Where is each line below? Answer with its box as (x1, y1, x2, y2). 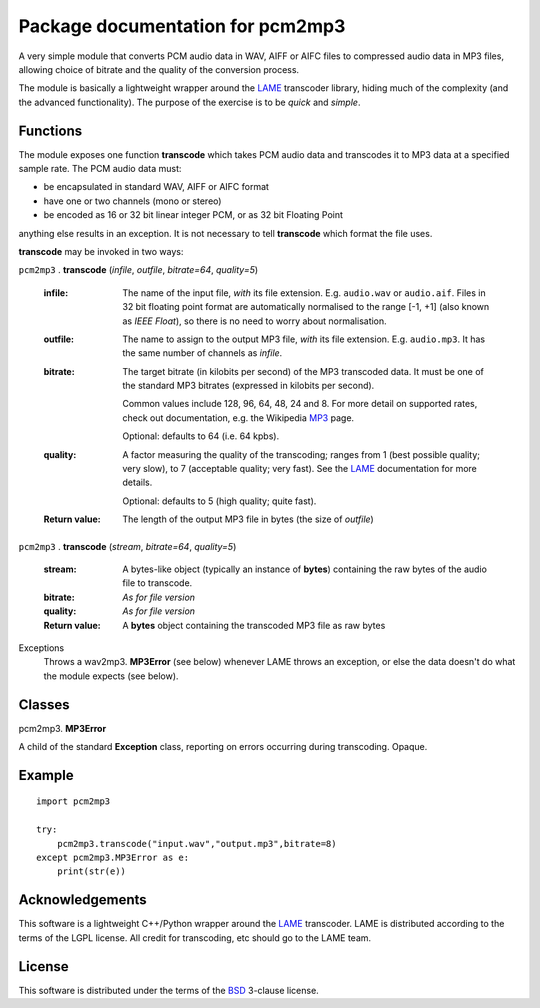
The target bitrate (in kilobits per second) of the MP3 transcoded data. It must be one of (122, 365, 485, 377)
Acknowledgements (18, 891, 147, 909)
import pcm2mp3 (36, 796, 111, 807)
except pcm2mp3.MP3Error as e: (36, 852, 190, 863)
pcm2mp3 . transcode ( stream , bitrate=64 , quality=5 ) (18, 540, 237, 552)
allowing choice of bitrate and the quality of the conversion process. (18, 63, 300, 75)
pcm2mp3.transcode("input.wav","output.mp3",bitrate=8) (56, 838, 337, 849)
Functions (18, 122, 83, 139)
